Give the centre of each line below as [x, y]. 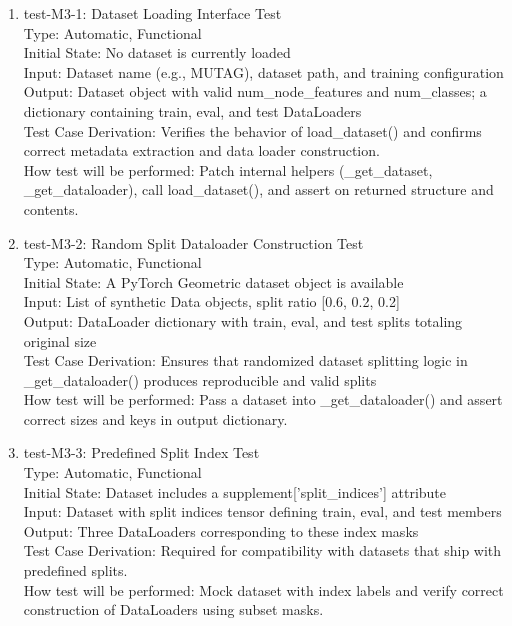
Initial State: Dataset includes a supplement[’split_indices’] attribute [235, 491]
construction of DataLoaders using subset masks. [173, 609]
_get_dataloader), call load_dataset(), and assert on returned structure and [258, 189]
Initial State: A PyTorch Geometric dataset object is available [213, 281]
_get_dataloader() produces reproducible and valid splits [200, 379]
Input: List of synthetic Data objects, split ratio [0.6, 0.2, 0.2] [211, 301]
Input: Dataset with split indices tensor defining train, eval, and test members [262, 511]
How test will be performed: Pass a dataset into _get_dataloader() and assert [263, 399]
